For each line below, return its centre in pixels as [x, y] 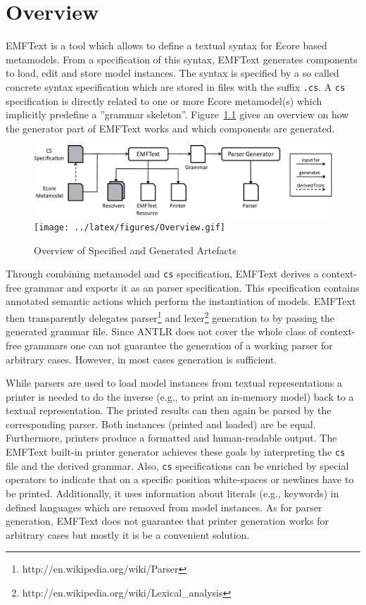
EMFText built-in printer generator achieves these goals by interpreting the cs [176, 452]
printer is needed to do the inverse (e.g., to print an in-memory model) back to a [180, 396]
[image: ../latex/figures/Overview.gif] [130, 227]
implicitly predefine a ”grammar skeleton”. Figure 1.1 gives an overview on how [177, 114]
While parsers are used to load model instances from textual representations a [174, 383]
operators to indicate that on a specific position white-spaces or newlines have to [180, 479]
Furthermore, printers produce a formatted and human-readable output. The [171, 438]
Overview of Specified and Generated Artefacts [135, 250]
